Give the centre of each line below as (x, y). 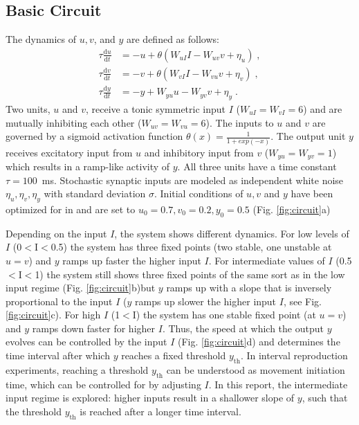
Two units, (28, 109)
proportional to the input (59, 301)
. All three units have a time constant (257, 166)
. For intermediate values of (267, 260)
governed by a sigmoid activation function (94, 136)
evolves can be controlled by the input (86, 342)
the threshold (34, 411)
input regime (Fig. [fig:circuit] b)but (81, 288)
